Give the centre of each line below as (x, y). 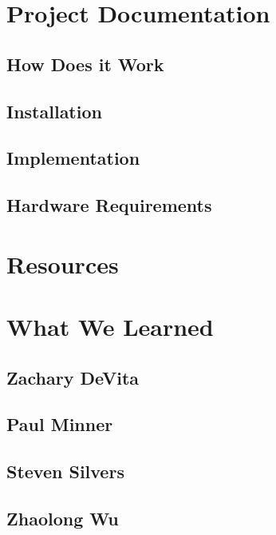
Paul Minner (60, 424)
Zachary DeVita (73, 377)
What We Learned (110, 327)
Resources (63, 264)
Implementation (73, 158)
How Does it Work (85, 64)
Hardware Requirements (109, 205)
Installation (54, 111)
